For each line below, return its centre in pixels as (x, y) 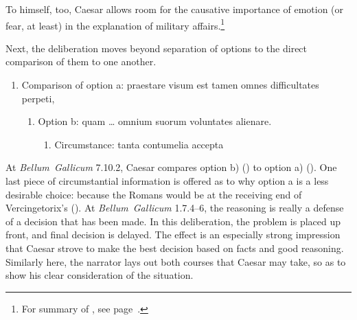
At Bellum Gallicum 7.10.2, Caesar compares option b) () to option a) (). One (171, 167)
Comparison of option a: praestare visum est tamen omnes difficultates (170, 85)
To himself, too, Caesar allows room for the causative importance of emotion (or (175, 9)
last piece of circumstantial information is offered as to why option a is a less (167, 181)
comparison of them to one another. (81, 61)
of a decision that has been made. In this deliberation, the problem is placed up (173, 221)
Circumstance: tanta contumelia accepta (139, 144)
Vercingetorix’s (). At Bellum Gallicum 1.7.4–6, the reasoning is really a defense (175, 208)
